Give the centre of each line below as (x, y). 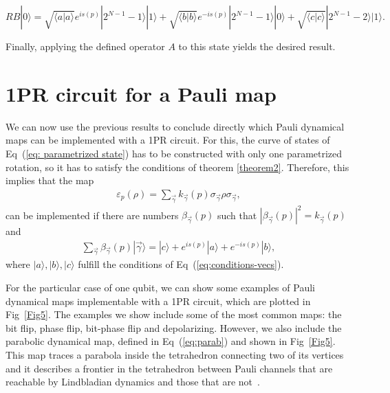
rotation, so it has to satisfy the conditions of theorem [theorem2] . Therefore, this (177, 167)
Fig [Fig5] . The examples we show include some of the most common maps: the (174, 314)
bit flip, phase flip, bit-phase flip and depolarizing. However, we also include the (174, 327)
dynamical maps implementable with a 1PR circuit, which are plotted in (158, 301)
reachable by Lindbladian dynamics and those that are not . (133, 382)
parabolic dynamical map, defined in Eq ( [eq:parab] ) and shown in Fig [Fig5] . (171, 341)
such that (237, 215)
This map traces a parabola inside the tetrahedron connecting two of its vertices (175, 355)
